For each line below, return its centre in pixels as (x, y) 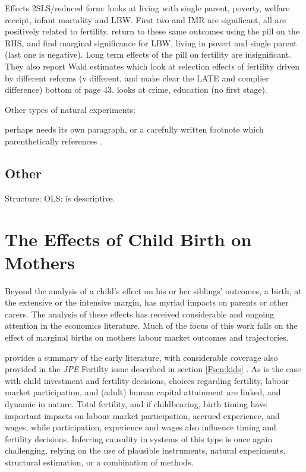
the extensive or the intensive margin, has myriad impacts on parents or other (147, 302)
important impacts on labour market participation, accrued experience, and (142, 415)
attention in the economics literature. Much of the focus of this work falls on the (151, 325)
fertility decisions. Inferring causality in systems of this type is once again (139, 438)
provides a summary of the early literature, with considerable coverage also (141, 357)
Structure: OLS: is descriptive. (60, 198)
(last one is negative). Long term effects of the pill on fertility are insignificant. (148, 54)
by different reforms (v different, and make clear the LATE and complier (137, 78)
